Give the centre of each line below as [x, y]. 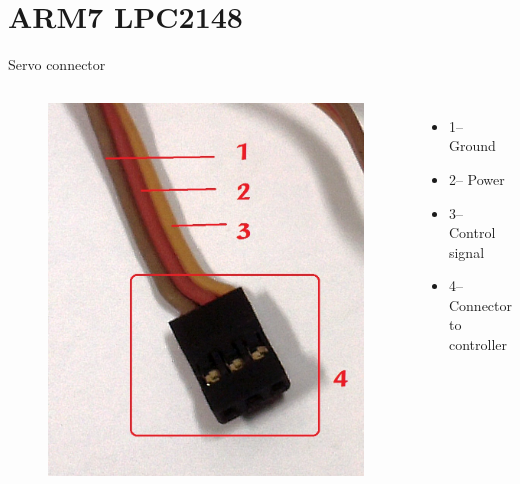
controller [477, 344]
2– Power [476, 178]
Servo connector [57, 64]
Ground [472, 145]
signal [466, 251]
